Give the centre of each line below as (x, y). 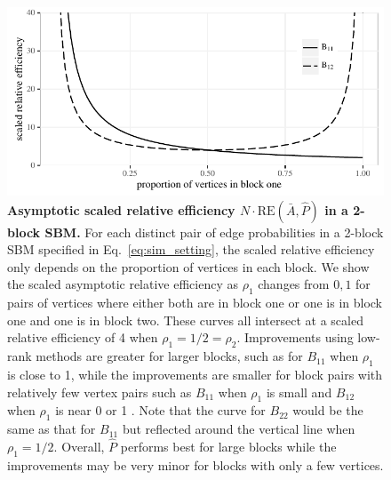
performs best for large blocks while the (228, 446)
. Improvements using (295, 337)
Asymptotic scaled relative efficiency (121, 209)
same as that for (52, 429)
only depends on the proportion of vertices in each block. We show (188, 266)
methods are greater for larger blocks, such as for (169, 356)
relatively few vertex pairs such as (100, 392)
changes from (294, 284)
